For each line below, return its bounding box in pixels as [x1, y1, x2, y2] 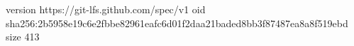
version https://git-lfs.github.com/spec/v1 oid [6, 2, 206, 16]
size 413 [6, 29, 40, 44]
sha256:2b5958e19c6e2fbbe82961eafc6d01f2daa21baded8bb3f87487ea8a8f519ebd [6, 15, 348, 30]
